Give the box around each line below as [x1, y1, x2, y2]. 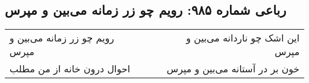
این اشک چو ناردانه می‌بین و [186, 31, 299, 45]
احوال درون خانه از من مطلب [10, 62, 131, 76]
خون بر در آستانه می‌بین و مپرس [166, 62, 299, 76]
